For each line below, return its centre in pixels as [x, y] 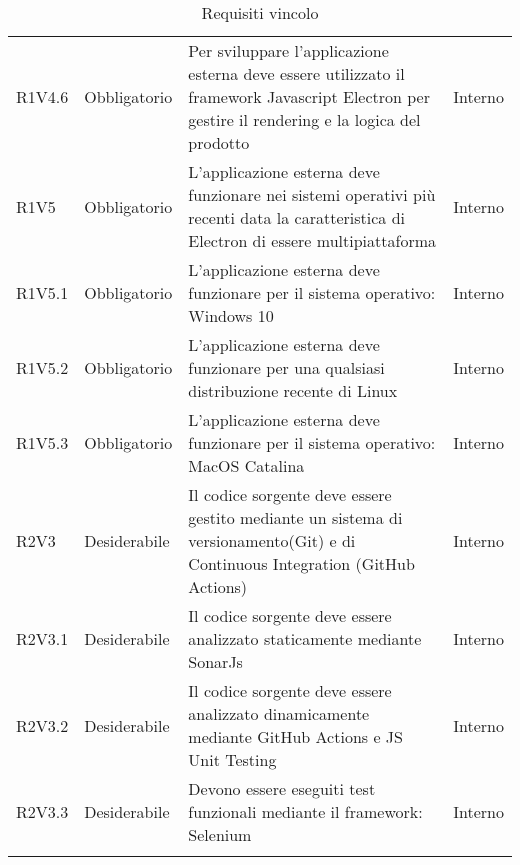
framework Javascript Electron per [309, 96]
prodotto [219, 142]
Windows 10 [231, 315]
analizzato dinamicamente [279, 713]
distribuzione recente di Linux [293, 390]
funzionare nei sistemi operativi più [312, 194]
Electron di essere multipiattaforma [312, 240]
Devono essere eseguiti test [282, 788]
